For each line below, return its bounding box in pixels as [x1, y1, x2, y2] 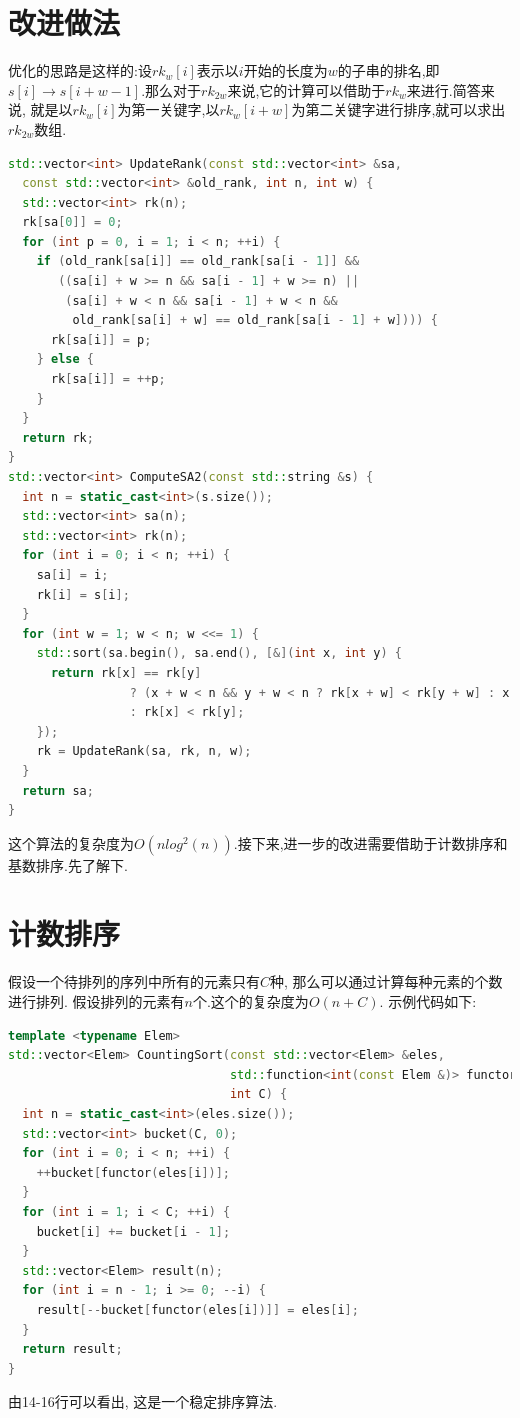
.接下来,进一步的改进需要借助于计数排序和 [233, 832, 508, 853]
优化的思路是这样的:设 [8, 60, 152, 81]
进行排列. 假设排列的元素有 [8, 991, 185, 1011]
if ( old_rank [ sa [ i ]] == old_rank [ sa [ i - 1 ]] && [36, 254, 360, 269]
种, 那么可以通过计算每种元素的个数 [270, 971, 503, 992]
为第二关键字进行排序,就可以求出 [291, 99, 506, 120]
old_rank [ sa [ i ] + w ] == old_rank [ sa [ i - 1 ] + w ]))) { [72, 313, 438, 328]
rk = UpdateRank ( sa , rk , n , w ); [36, 744, 252, 759]
